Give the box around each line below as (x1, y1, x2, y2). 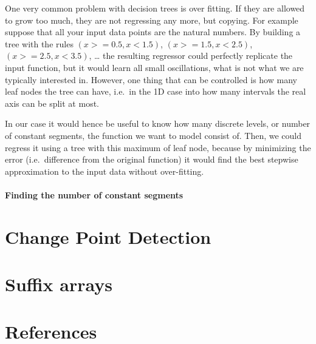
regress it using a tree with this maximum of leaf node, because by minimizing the (5, 141, 311, 153)
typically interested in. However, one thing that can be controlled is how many (5, 73, 297, 86)
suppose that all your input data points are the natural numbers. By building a (5, 25, 301, 38)
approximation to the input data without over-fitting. (5, 164, 204, 177)
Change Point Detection (5, 224, 211, 249)
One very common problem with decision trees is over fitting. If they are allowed (5, 2, 305, 14)
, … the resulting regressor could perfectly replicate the (89, 49, 293, 62)
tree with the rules (5, 37, 74, 50)
